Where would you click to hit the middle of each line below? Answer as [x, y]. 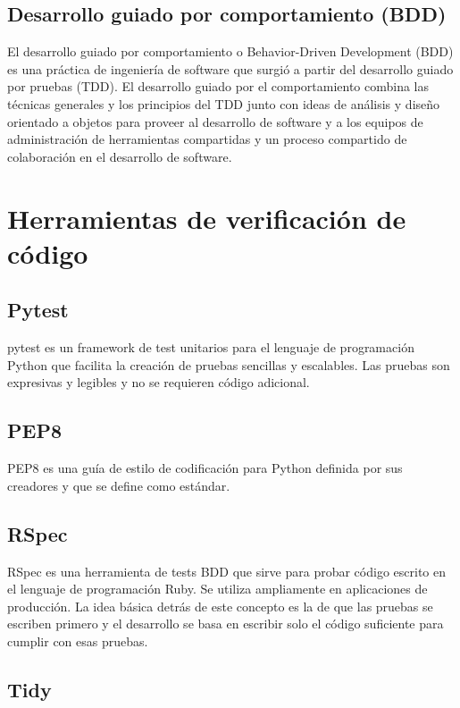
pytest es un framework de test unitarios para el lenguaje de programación [211, 347]
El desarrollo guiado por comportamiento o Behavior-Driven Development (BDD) [230, 51]
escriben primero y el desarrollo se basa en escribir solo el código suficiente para [226, 624]
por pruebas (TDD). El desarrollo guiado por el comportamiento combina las [218, 86]
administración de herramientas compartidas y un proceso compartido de [207, 139]
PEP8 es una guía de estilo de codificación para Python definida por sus [205, 468]
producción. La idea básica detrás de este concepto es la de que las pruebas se [220, 606]
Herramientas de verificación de [207, 218]
